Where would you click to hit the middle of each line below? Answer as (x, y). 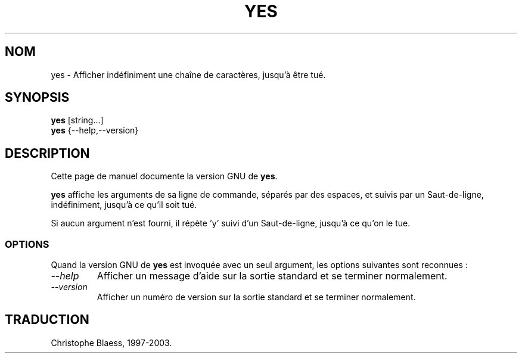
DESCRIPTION (47, 153)
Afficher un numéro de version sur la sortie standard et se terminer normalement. (256, 297)
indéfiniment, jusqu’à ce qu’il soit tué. (124, 205)
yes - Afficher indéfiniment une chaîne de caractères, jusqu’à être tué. (188, 74)
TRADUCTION (47, 320)
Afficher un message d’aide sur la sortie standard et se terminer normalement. (272, 276)
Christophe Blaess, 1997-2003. (111, 343)
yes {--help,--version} (95, 130)
